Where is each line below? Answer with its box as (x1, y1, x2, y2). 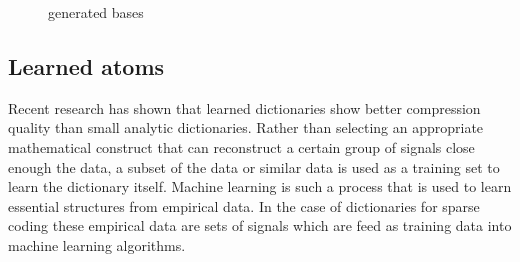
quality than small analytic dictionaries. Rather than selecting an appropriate (8, 117, 484, 138)
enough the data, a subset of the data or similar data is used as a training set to (8, 156, 500, 177)
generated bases (48, 2, 144, 22)
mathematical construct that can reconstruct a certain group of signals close (8, 136, 475, 157)
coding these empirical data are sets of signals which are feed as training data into (8, 215, 512, 236)
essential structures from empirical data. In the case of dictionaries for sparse (8, 195, 480, 216)
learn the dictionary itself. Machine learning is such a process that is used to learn (8, 176, 512, 197)
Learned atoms (8, 50, 165, 81)
